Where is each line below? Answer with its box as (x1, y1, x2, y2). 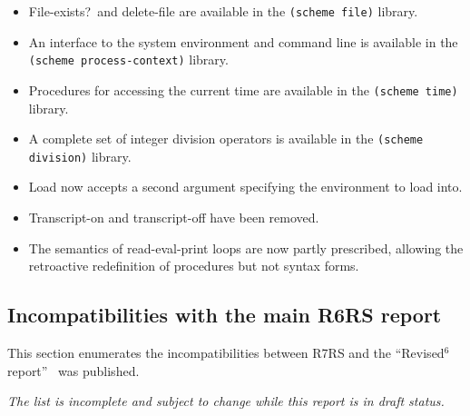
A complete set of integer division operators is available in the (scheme (28, 129, 424, 148)
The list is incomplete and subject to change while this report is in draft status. (7, 391, 445, 411)
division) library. (28, 146, 132, 165)
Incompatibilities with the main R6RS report (7, 301, 442, 329)
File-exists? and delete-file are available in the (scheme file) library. (28, 2, 418, 20)
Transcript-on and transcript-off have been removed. (28, 208, 319, 227)
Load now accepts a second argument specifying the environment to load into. (28, 177, 463, 196)
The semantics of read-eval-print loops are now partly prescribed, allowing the (28, 238, 464, 257)
